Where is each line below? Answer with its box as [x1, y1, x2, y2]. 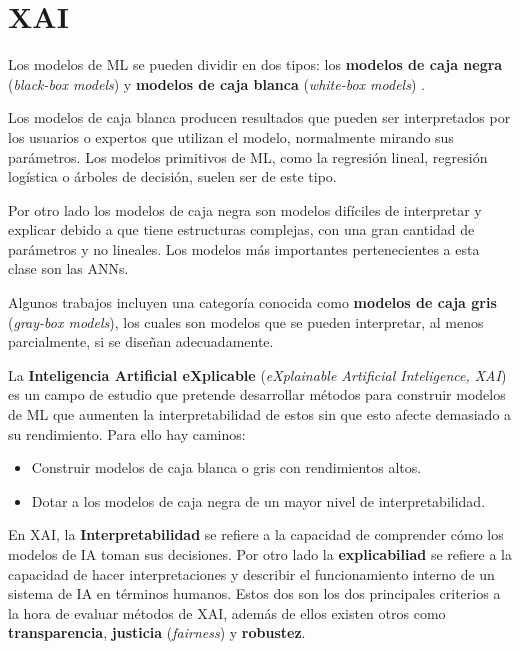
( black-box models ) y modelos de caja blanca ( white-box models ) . [8, 73, 425, 94]
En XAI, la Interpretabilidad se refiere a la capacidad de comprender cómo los [8, 524, 504, 545]
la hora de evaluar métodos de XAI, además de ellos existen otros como [8, 602, 446, 623]
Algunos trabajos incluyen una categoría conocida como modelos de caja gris [8, 292, 497, 313]
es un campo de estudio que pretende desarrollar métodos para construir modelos [8, 384, 506, 405]
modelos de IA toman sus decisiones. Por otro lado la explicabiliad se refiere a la [8, 544, 512, 564]
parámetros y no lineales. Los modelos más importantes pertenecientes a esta [8, 238, 480, 259]
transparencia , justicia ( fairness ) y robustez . [8, 622, 306, 643]
